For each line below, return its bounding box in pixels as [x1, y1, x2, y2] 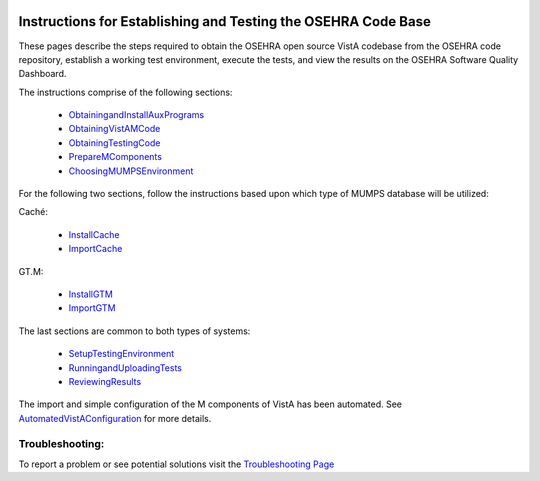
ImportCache [68, 243, 123, 255]
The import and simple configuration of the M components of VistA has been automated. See [18, 398, 403, 410]
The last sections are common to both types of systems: [18, 325, 251, 337]
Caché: [18, 206, 49, 218]
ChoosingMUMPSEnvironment [68, 165, 194, 177]
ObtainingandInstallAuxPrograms [68, 109, 205, 121]
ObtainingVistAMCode [68, 123, 161, 135]
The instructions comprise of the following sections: [18, 86, 233, 98]
